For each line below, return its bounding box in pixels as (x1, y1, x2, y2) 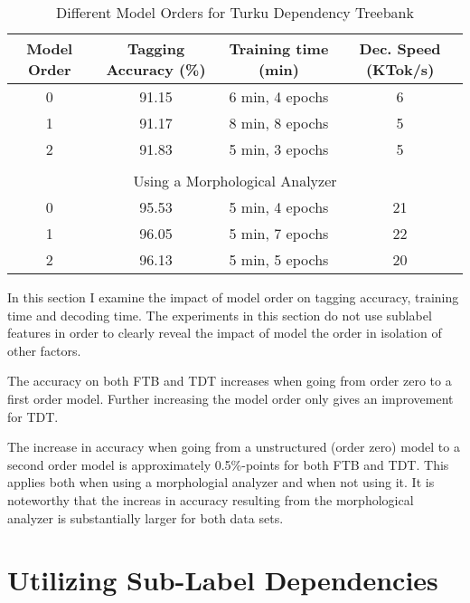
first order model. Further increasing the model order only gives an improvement (7, 388, 454, 407)
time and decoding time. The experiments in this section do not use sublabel (7, 305, 432, 324)
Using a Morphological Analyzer (133, 170, 337, 191)
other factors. (7, 340, 81, 359)
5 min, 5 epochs (229, 249, 329, 270)
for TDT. (7, 407, 59, 426)
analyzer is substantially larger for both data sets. (7, 508, 284, 527)
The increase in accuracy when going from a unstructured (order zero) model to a (7, 437, 460, 456)
